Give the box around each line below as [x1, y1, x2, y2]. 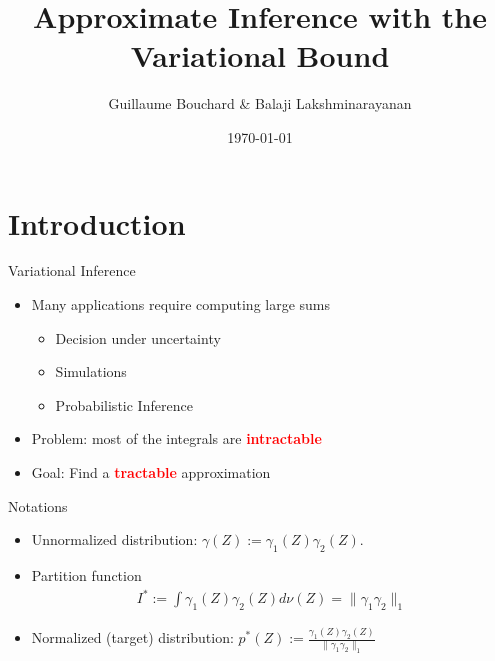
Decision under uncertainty [55, 327, 221, 348]
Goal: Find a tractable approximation [31, 462, 271, 482]
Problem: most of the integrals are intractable [31, 428, 322, 449]
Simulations [55, 361, 127, 382]
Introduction [8, 202, 186, 243]
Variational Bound [130, 35, 390, 76]
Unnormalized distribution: [31, 529, 198, 550]
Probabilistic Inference [55, 394, 193, 415]
